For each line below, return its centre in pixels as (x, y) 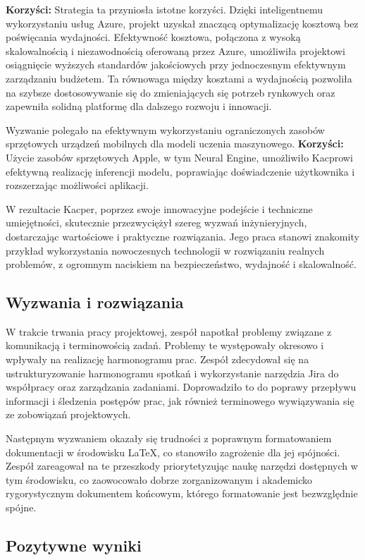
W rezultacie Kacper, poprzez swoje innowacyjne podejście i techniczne (159, 208)
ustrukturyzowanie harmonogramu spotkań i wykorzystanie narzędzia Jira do (172, 373)
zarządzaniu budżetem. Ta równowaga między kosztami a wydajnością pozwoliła (179, 78)
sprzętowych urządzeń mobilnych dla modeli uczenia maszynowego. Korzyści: (175, 144)
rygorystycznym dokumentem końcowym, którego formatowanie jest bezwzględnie (182, 493)
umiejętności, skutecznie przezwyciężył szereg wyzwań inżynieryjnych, (156, 223)
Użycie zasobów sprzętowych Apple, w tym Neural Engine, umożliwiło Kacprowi (179, 157)
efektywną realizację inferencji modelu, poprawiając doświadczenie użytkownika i (180, 171)
